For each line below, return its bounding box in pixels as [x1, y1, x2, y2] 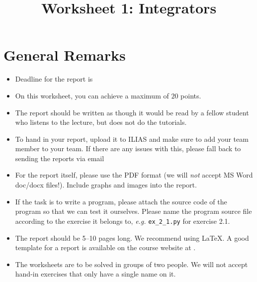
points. [180, 90, 201, 100]
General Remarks [3, 45, 126, 65]
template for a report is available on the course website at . [15, 242, 196, 253]
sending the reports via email [15, 153, 104, 163]
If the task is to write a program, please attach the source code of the [15, 196, 227, 206]
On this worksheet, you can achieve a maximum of [15, 90, 169, 100]
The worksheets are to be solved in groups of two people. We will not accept [15, 259, 248, 269]
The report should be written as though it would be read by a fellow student [15, 107, 249, 117]
